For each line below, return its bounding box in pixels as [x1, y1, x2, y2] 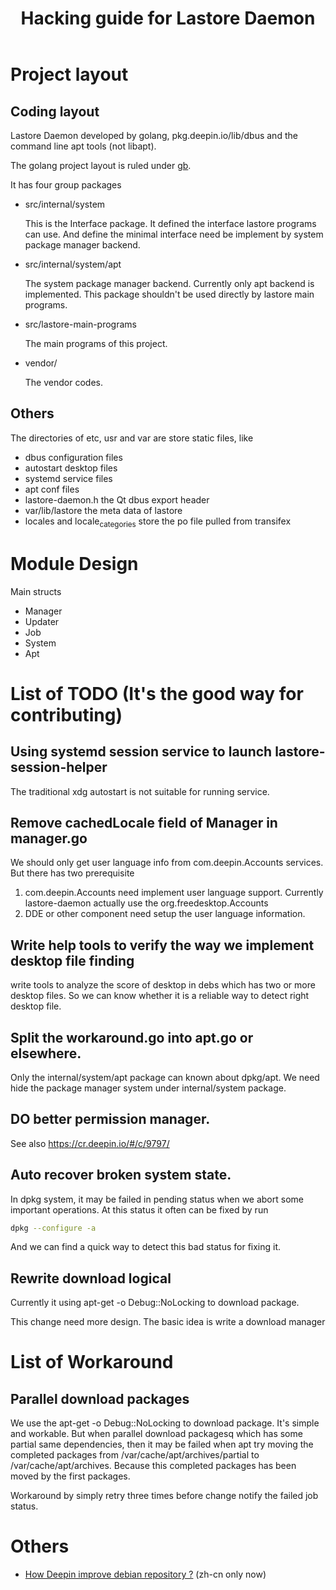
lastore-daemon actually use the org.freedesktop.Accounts [24, 897, 269, 909]
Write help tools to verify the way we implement [10, 937, 315, 954]
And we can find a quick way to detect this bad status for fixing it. [10, 1241, 282, 1253]
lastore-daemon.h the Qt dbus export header [24, 493, 210, 506]
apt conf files [24, 483, 80, 495]
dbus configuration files [24, 451, 123, 463]
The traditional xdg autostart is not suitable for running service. [10, 785, 270, 797]
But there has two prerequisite [10, 867, 135, 879]
